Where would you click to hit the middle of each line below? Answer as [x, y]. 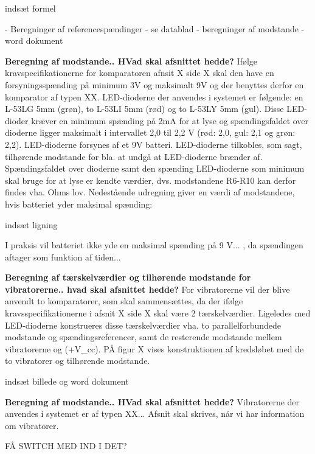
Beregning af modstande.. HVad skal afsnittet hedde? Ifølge [131, 61]
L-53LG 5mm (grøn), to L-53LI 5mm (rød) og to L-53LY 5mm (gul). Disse [144, 109]
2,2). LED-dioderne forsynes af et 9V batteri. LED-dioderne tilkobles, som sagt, [154, 144]
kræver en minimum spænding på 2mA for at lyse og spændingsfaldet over [170, 120]
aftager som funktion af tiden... [63, 257]
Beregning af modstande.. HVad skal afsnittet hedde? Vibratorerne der [152, 401]
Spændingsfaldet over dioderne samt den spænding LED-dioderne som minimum [155, 168]
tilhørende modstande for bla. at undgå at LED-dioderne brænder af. [134, 156]
